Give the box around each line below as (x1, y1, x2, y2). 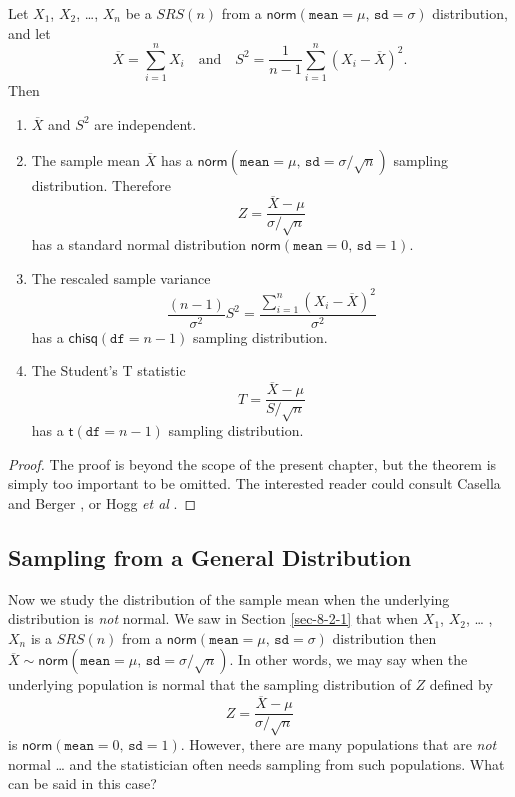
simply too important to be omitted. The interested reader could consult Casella (8, 473, 501, 494)
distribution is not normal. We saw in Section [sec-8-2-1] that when (8, 608, 419, 629)
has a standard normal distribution (31, 234, 247, 255)
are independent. (94, 113, 197, 134)
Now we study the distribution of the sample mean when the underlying (8, 588, 450, 609)
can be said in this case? (8, 773, 157, 794)
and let (8, 22, 51, 43)
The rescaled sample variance (31, 267, 211, 288)
